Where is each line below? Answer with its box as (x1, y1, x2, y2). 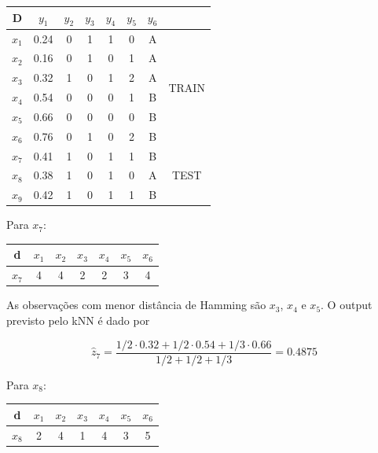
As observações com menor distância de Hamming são (6, 296, 266, 313)
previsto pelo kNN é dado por (6, 312, 150, 329)
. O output (321, 296, 372, 313)
